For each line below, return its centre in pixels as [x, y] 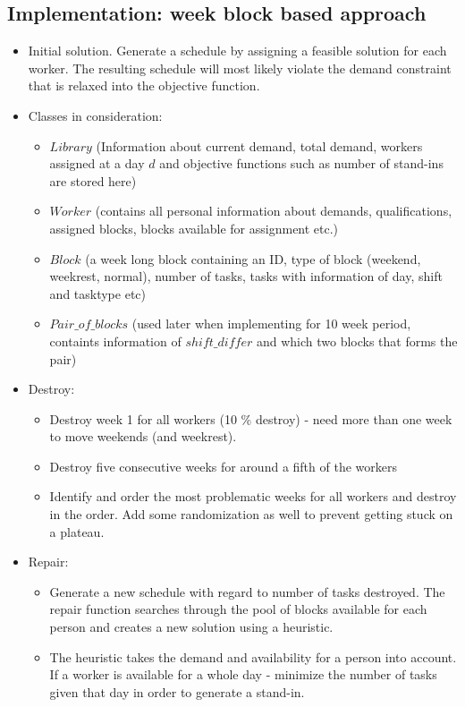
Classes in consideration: [95, 115]
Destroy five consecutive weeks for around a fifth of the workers [223, 466]
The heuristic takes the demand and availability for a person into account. [253, 656]
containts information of [115, 341]
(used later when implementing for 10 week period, [271, 324]
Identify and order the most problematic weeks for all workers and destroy [253, 496]
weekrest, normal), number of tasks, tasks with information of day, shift [246, 276]
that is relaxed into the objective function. [144, 85]
